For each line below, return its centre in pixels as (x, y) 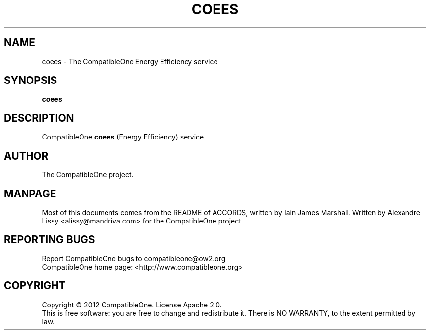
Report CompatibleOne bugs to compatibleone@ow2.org (134, 258)
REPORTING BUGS (50, 240)
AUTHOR (26, 156)
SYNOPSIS (31, 81)
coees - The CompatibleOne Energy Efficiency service (130, 61)
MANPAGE (30, 194)
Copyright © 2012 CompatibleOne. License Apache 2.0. (132, 305)
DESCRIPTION (39, 118)
